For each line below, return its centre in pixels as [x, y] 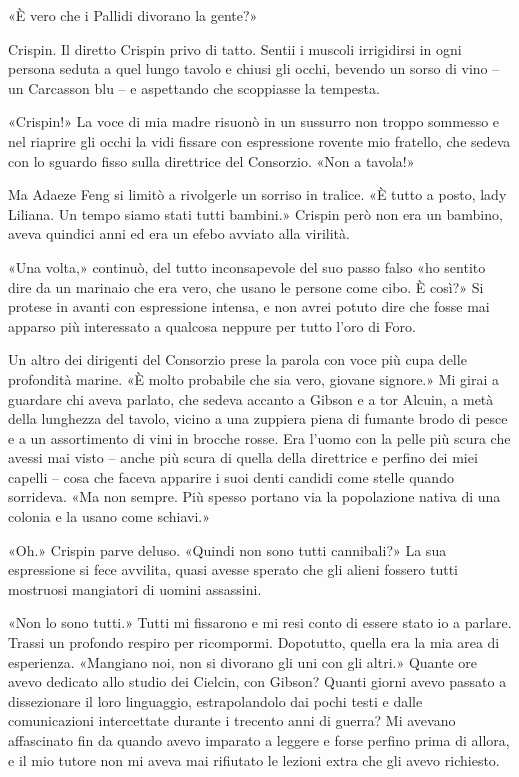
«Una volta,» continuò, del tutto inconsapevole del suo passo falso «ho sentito [247, 266]
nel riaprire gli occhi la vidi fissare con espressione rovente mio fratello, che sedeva [259, 140]
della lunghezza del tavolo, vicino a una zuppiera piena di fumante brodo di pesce [258, 418]
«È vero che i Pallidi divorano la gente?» [133, 15]
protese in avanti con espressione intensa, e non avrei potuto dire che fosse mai [249, 306]
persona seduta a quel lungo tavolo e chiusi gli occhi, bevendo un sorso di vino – [254, 68]
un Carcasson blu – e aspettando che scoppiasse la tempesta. [194, 87]
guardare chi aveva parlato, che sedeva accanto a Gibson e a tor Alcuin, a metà [251, 398]
